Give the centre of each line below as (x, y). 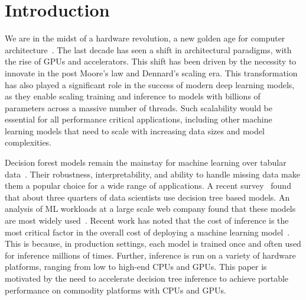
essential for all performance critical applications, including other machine (139, 119)
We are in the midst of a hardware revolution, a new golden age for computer (145, 38)
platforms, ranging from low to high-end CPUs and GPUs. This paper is (136, 267)
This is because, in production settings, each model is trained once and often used (153, 243)
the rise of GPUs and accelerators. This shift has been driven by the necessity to (151, 61)
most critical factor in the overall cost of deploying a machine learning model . (147, 232)
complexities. (28, 142)
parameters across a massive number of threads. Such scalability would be (139, 107)
